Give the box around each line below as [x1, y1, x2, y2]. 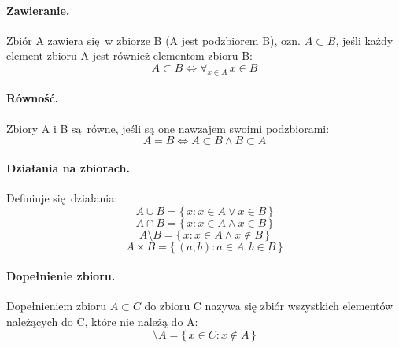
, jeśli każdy [335, 31, 393, 48]
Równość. [6, 90, 59, 106]
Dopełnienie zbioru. [6, 268, 116, 284]
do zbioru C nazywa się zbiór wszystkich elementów [144, 298, 393, 314]
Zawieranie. [6, 2, 70, 18]
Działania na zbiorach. [6, 159, 130, 176]
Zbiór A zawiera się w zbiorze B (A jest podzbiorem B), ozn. [6, 31, 301, 48]
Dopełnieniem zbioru [6, 298, 107, 314]
